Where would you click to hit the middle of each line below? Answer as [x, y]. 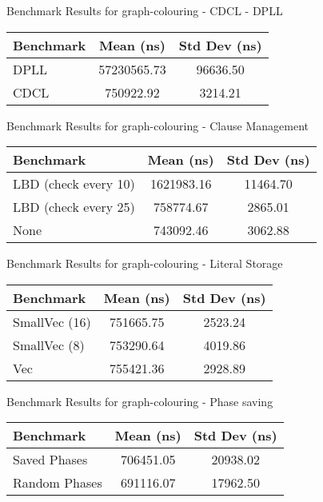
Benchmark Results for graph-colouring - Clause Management [158, 125]
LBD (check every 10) [74, 184]
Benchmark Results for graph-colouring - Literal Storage [145, 263]
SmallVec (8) [49, 345]
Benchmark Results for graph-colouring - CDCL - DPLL [145, 10]
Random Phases [58, 483]
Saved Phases [50, 460]
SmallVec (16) [52, 321]
